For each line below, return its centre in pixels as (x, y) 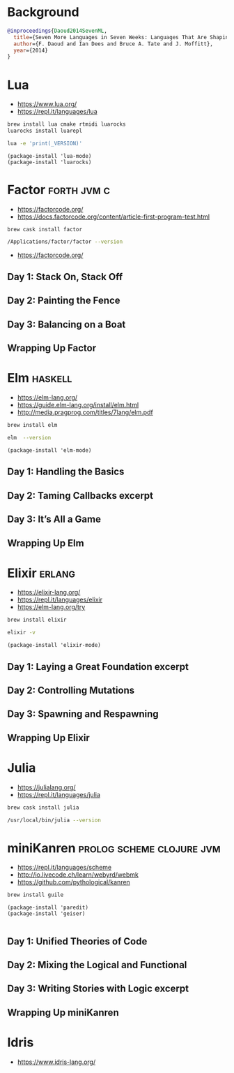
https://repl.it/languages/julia (59, 794)
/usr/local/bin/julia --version (54, 820)
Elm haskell (40, 378)
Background (43, 12)
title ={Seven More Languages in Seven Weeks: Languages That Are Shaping (123, 37)
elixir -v (22, 633)
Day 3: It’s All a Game (54, 519)
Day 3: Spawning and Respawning (83, 714)
